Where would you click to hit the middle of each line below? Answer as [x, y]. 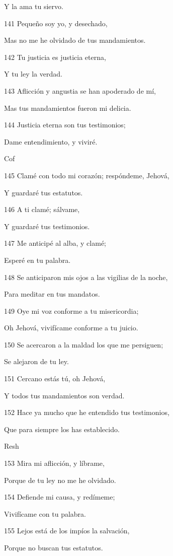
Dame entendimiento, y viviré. [51, 141]
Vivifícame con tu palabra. [45, 513]
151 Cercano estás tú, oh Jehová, [55, 378]
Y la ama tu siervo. [34, 6]
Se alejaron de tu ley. [36, 361]
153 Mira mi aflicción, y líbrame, [54, 463]
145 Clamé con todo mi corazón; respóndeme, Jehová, [87, 175]
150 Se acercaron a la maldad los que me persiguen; [84, 344]
